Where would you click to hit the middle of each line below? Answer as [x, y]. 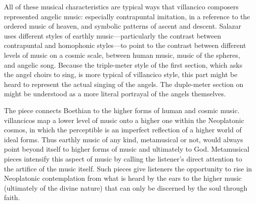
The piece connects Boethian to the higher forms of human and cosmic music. [122, 110]
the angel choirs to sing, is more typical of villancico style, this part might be [121, 74]
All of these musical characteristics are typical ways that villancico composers [121, 6]
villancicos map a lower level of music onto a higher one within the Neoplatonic [124, 120]
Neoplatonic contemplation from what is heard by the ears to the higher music [123, 178]
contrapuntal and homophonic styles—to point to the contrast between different [125, 45]
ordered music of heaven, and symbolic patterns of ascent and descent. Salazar [123, 26]
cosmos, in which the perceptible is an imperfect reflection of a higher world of [123, 130]
